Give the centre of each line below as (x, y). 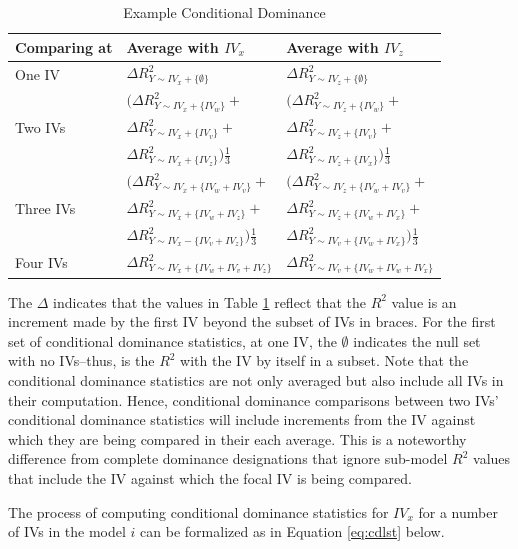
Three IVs (45, 208)
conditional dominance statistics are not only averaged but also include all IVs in (256, 379)
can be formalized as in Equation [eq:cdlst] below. (292, 531)
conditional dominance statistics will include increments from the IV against (242, 419)
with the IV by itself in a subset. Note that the (324, 360)
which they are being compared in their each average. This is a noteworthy (237, 438)
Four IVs (41, 262)
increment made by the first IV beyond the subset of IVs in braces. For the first (252, 321)
